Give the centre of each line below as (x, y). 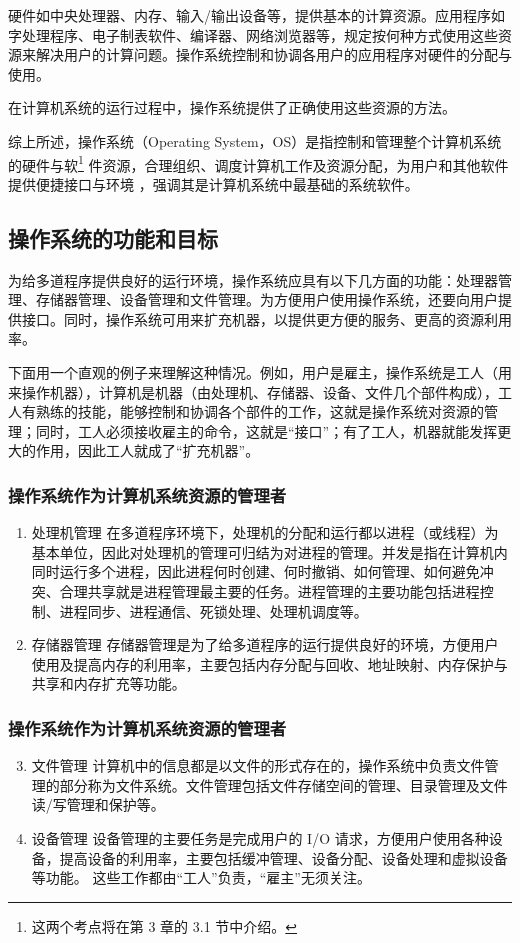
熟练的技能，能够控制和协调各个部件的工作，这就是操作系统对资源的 (259, 411)
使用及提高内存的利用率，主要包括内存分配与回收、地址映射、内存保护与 (269, 663)
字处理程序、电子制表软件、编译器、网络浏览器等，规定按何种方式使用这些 (253, 34)
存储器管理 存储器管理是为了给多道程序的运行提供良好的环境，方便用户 (265, 644)
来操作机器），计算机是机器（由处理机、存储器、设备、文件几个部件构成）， (253, 391)
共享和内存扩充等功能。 (108, 683)
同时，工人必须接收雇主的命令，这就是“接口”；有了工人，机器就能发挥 (266, 430)
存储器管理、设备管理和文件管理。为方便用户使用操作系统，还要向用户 (266, 299)
